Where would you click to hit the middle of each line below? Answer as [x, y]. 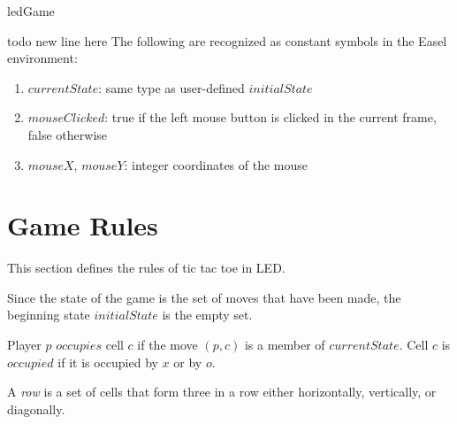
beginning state [49, 315]
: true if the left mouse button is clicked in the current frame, [270, 117]
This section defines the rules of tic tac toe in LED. [146, 268]
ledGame [31, 11]
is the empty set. [207, 315]
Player [24, 345]
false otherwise [68, 134]
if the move [168, 345]
